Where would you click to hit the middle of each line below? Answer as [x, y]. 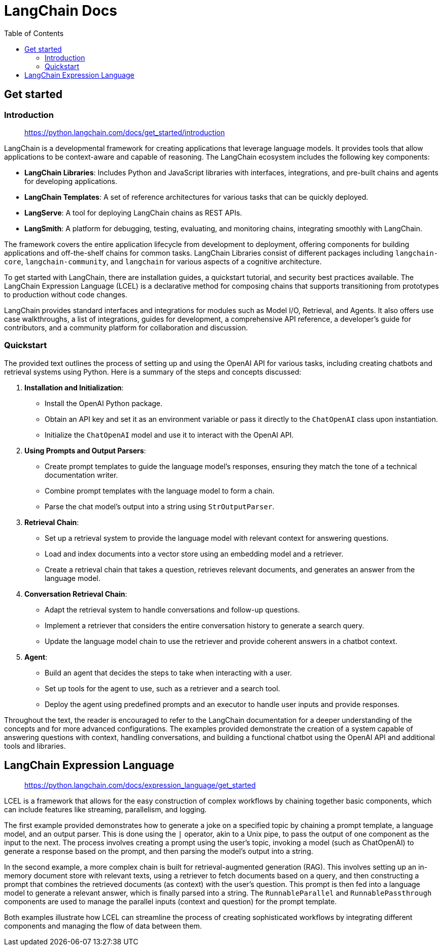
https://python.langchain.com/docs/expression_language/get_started [140, 785]
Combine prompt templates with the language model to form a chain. [160, 491]
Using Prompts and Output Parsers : [85, 450]
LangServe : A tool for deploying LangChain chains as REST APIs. [133, 212]
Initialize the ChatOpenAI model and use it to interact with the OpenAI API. [169, 435]
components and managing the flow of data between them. [103, 926]
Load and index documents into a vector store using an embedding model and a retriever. [194, 554]
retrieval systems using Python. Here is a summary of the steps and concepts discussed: [153, 372]
